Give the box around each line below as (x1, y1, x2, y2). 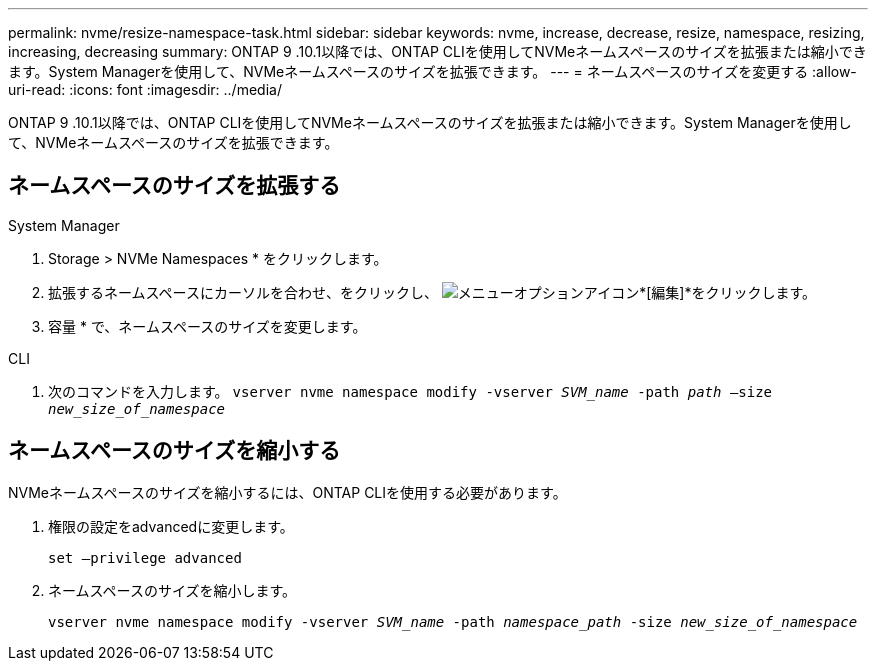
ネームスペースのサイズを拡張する (8, 173, 341, 199)
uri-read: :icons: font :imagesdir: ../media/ (8, 81, 282, 98)
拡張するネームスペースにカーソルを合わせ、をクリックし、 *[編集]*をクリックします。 (48, 283, 816, 301)
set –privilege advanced (48, 549, 242, 566)
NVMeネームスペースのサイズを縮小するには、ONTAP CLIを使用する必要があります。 (8, 483, 567, 501)
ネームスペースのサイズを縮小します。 (48, 581, 297, 599)
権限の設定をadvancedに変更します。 (48, 517, 294, 535)
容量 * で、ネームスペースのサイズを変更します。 (48, 317, 367, 335)
